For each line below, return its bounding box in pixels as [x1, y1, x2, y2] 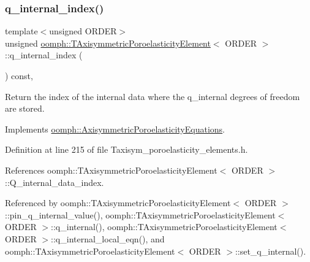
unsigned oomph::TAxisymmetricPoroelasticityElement [5, 36, 211, 49]
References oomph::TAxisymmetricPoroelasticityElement [5, 163, 217, 176]
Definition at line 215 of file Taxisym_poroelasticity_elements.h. [5, 143, 248, 156]
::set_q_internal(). [235, 244, 306, 257]
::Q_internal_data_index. [5, 175, 104, 188]
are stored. [5, 102, 45, 115]
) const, [5, 69, 33, 82]
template [5, 25, 38, 37]
